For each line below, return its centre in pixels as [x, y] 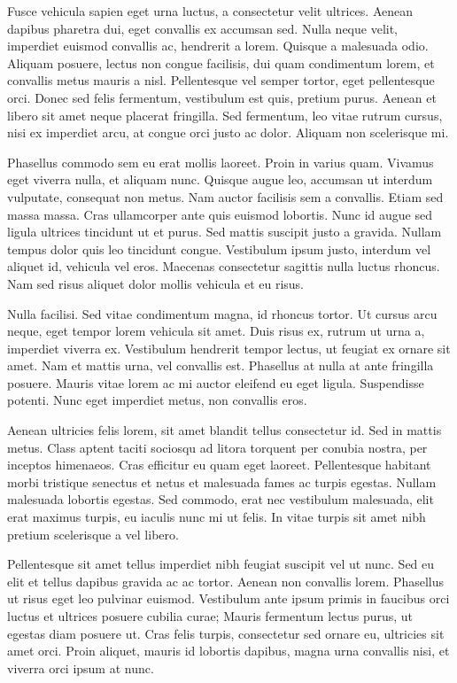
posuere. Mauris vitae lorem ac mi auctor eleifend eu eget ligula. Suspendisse [216, 382]
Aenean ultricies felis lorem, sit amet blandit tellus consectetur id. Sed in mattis [225, 430]
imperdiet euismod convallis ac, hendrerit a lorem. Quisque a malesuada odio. [218, 46]
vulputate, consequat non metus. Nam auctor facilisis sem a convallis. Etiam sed [225, 196]
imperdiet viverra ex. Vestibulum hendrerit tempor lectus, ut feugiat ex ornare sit [229, 348]
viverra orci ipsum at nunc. [81, 667]
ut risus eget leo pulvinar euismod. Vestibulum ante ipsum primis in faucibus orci [228, 598]
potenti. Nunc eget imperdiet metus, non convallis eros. [157, 400]
